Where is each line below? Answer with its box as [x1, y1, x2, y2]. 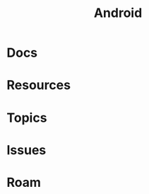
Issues [6, 142, 47, 158]
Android [93, 5, 143, 21]
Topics [6, 110, 47, 125]
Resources [6, 77, 71, 93]
